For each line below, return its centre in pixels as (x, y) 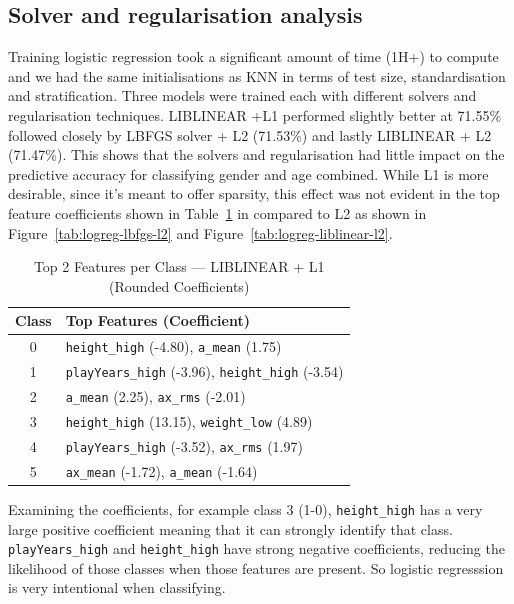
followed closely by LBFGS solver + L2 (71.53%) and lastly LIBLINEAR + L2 (250, 134)
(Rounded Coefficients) (179, 285)
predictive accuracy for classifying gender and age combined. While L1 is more (248, 173)
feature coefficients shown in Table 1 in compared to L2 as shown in (217, 212)
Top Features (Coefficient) (157, 320)
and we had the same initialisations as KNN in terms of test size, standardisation (257, 75)
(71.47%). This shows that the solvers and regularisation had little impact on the (256, 154)
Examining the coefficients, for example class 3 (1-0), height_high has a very (245, 508)
